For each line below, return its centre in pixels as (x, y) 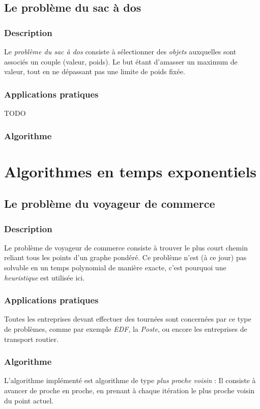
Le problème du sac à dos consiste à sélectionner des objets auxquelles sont (120, 51)
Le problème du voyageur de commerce (110, 203)
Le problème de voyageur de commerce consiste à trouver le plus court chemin (126, 247)
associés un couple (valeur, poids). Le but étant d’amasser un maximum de (121, 61)
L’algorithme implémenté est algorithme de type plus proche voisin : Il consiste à (130, 380)
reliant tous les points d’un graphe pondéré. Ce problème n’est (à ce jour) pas (125, 257)
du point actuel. (29, 400)
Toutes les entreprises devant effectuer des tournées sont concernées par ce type (128, 319)
